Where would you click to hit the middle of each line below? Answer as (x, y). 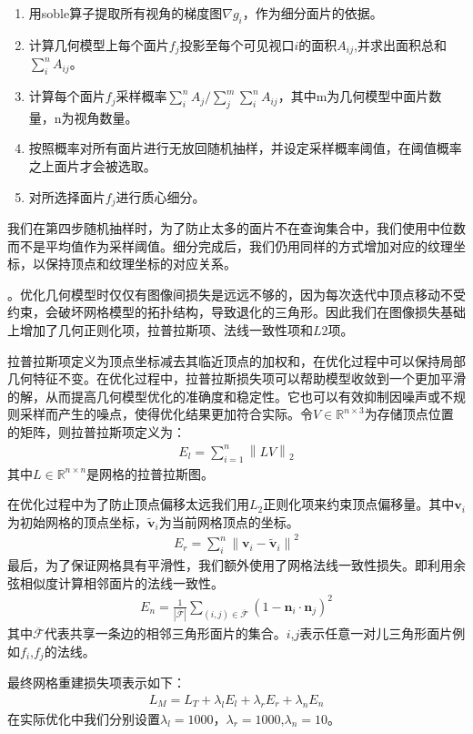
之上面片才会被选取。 (92, 166)
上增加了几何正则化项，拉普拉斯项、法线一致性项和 (160, 330)
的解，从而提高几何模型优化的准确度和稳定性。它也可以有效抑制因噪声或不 (230, 396)
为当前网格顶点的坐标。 (229, 521)
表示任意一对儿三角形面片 (376, 633)
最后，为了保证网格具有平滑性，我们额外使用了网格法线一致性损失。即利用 (230, 565)
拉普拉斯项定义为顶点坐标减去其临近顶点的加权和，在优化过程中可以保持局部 (236, 360)
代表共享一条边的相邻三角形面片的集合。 (165, 633)
